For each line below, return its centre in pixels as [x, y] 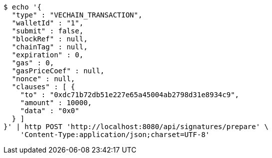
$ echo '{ [22, 7]
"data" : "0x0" [50, 111]
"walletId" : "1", [48, 23]
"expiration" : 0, [48, 55]
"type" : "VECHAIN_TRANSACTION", [77, 15]
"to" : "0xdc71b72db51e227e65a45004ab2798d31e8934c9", [130, 95]
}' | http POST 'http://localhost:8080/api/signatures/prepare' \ [136, 127]
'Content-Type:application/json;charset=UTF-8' [115, 135]
